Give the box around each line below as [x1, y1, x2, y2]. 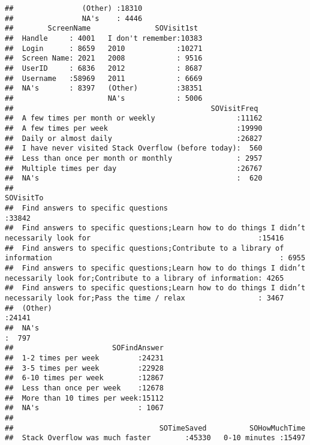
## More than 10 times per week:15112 [5, 393, 164, 402]
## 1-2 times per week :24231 [5, 353, 164, 362]
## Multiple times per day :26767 [5, 164, 263, 173]
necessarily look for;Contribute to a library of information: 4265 [5, 273, 284, 282]
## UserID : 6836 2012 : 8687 [5, 64, 203, 73]
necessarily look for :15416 [5, 234, 284, 243]
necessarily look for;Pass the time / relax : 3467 [5, 294, 284, 303]
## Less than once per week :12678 [5, 383, 164, 392]
